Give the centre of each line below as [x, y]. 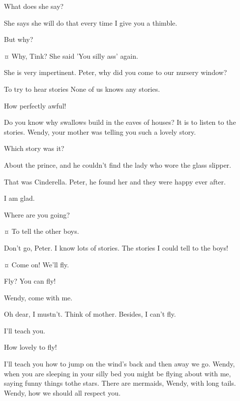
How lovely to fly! [30, 347]
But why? [19, 39]
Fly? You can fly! [30, 281]
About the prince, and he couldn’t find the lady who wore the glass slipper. [118, 164]
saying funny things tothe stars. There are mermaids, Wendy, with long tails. [120, 383]
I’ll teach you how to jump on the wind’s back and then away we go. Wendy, [120, 364]
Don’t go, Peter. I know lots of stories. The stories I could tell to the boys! [116, 247]
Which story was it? [34, 148]
